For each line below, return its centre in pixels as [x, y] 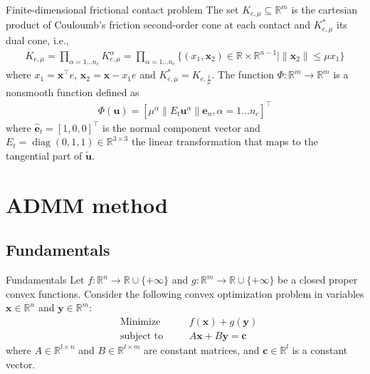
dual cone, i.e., [37, 40]
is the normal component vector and [181, 127]
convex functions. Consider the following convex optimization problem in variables [185, 293]
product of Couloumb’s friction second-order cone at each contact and [158, 25]
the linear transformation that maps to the [224, 141]
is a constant [320, 349]
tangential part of [44, 155]
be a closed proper [318, 280]
